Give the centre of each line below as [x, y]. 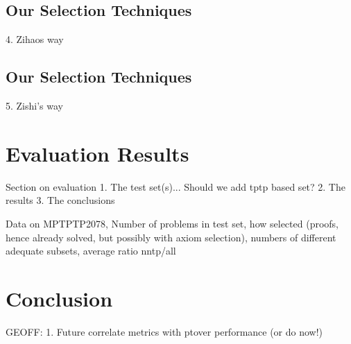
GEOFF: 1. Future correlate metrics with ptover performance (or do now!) [164, 331]
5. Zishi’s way [34, 105]
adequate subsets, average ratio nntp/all [91, 251]
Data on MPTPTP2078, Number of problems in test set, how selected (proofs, [172, 223]
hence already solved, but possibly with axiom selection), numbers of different [171, 237]
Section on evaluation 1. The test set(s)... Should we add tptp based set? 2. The [175, 186]
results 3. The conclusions [60, 200]
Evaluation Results [97, 153]
